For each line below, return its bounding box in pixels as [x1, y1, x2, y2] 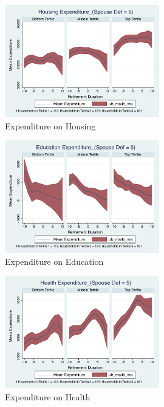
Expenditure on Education [5, 255, 104, 267]
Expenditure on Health [5, 390, 91, 403]
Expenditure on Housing [5, 119, 96, 132]
